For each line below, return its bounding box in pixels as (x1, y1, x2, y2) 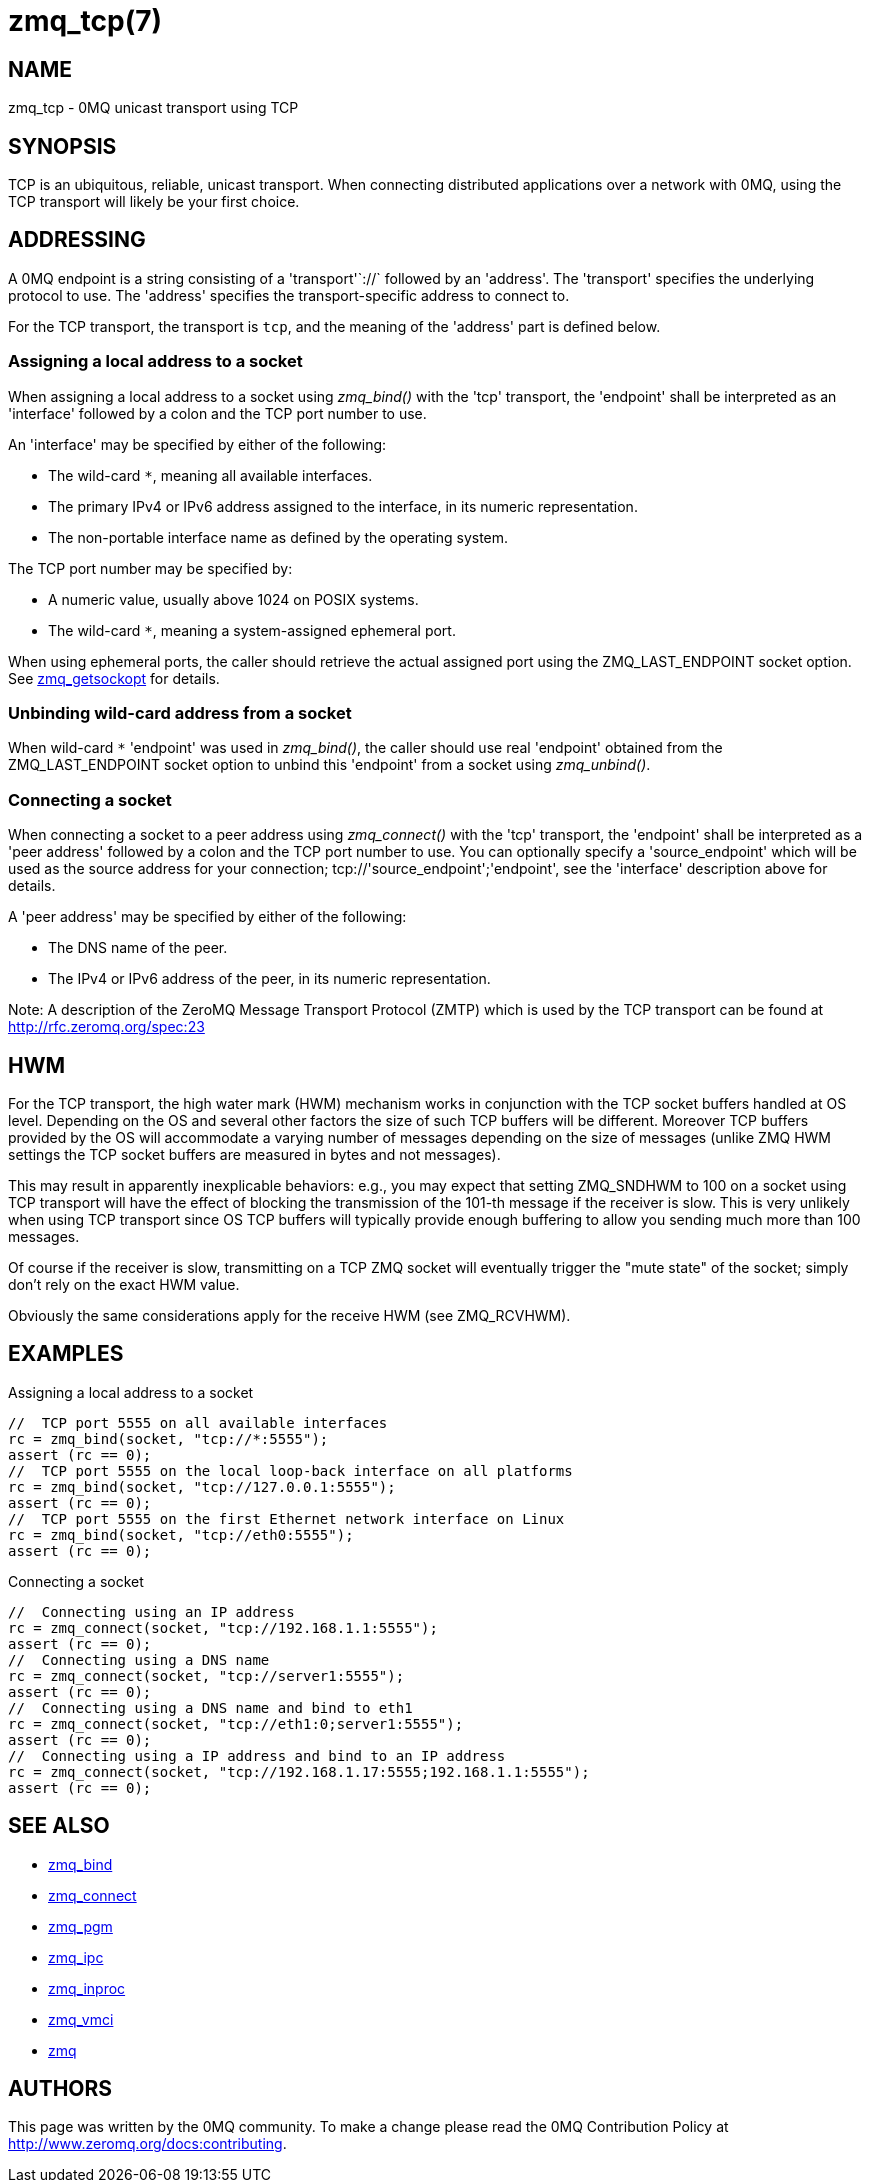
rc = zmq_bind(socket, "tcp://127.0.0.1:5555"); (8, 1478, 396, 1495)
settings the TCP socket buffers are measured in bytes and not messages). (8, 1145, 501, 1163)
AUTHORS (8, 2076, 113, 2102)
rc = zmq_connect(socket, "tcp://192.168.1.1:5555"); (8, 1619, 438, 1636)
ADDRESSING (8, 227, 146, 253)
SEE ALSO (8, 1813, 110, 1839)
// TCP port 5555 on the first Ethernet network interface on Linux (8, 1510, 565, 1527)
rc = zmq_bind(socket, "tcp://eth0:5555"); (8, 1526, 354, 1543)
